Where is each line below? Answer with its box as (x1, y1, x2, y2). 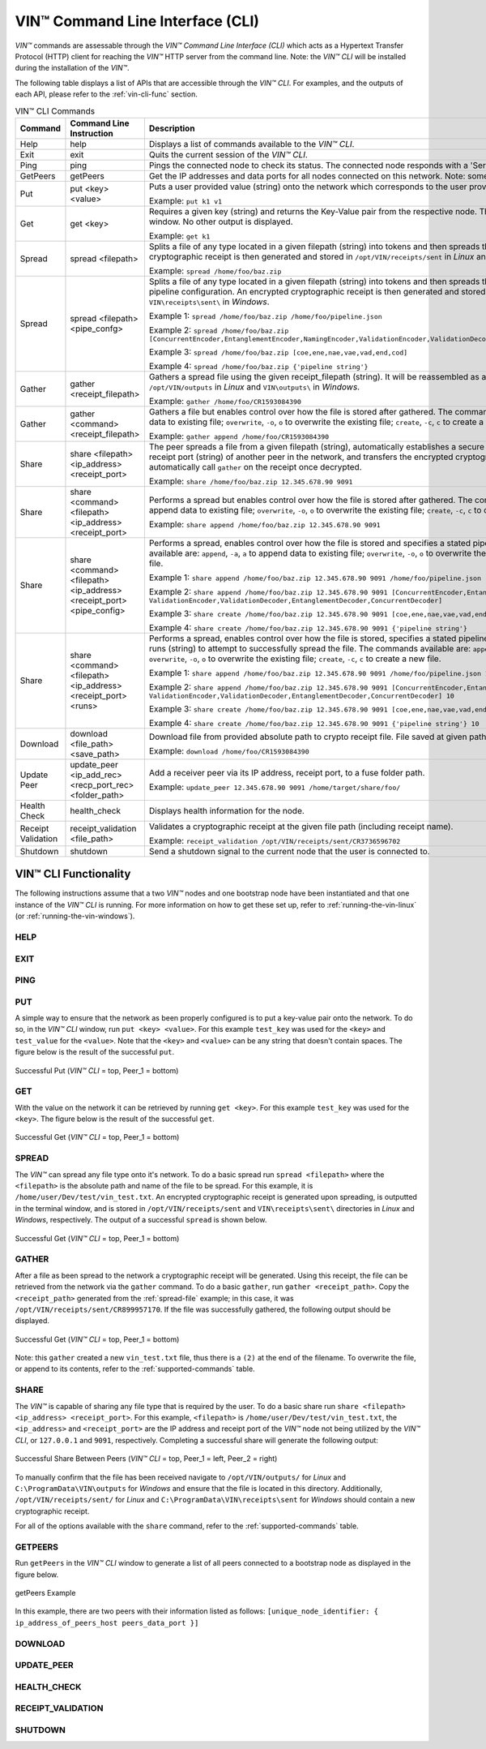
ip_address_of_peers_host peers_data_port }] (15, 1618, 199, 1627)
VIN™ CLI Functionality (15, 867, 131, 881)
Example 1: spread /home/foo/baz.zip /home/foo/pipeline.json (148, 310, 382, 321)
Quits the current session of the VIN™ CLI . (148, 148, 308, 160)
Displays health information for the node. (148, 805, 305, 816)
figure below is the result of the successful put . (15, 1047, 175, 1057)
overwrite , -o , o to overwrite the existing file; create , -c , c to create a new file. (148, 653, 441, 664)
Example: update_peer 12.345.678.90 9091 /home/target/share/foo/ (148, 781, 401, 793)
